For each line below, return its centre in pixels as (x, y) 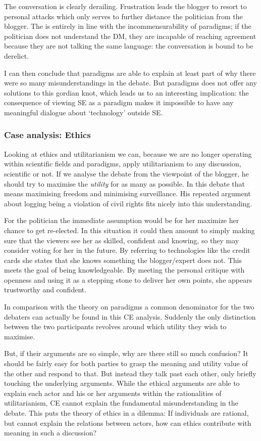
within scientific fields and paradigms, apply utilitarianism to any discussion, (123, 164)
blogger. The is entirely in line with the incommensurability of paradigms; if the (128, 26)
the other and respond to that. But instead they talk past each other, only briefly (130, 373)
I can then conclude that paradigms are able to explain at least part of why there (130, 73)
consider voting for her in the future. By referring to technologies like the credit (127, 250)
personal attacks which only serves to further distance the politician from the (123, 16)
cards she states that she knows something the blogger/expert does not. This (123, 260)
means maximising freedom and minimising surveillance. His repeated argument (127, 193)
